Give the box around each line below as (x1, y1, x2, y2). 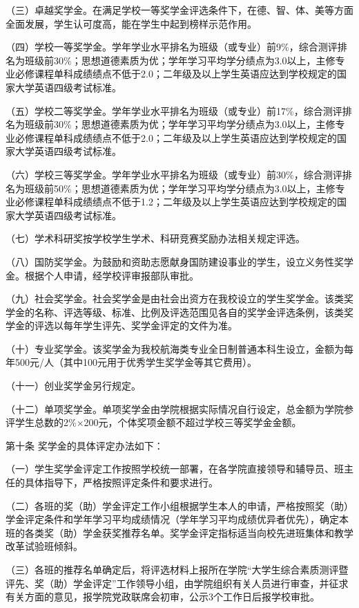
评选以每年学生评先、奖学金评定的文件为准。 (34, 318, 237, 333)
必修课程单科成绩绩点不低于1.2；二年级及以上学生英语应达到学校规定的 (14, 194, 337, 209)
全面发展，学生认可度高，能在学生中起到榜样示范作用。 (6, 16, 257, 30)
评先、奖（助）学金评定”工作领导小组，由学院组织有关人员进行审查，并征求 (6, 575, 349, 590)
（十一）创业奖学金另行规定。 (6, 378, 141, 393)
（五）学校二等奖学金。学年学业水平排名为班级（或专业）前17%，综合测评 (6, 103, 342, 118)
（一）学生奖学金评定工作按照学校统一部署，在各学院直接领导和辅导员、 (6, 461, 334, 476)
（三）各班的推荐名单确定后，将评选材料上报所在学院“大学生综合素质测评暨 (6, 562, 349, 576)
